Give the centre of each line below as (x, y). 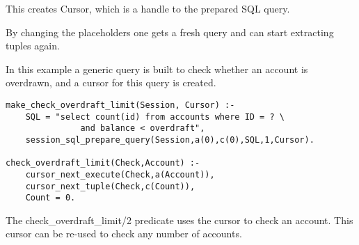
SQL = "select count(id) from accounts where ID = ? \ (155, 117)
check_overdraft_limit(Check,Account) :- (103, 163)
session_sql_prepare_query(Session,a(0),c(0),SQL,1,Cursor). (170, 140)
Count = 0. (50, 198)
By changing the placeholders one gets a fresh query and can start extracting (170, 32)
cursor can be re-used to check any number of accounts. (124, 234)
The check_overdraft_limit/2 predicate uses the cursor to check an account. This (179, 220)
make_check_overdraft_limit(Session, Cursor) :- (120, 105)
